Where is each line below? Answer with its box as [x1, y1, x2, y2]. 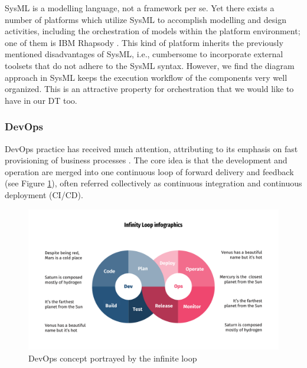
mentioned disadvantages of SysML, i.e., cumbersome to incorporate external [5, 48, 283, 60]
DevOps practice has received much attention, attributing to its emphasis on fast [5, 142, 298, 155]
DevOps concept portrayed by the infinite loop [28, 351, 197, 364]
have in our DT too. [5, 94, 77, 106]
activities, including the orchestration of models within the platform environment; [5, 25, 301, 37]
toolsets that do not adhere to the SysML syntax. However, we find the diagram [5, 59, 295, 71]
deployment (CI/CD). [5, 188, 83, 201]
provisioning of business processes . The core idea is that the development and [5, 154, 288, 166]
